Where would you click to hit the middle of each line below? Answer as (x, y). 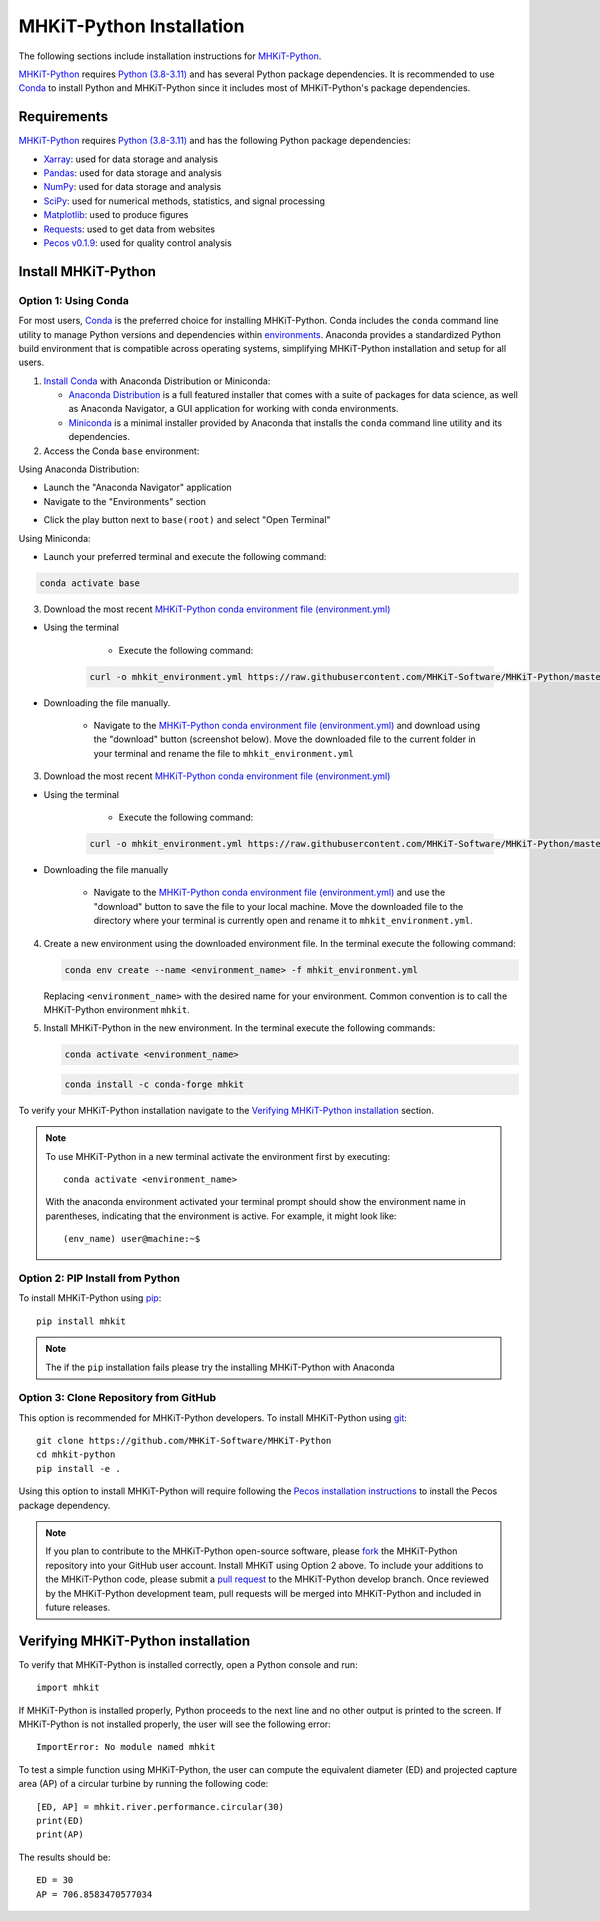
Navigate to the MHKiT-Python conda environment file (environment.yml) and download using (286, 726)
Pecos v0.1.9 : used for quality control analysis (137, 242)
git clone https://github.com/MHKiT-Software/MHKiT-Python (184, 1441)
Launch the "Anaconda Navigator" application (137, 487)
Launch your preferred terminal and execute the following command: (185, 556)
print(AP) (60, 1834)
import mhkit (68, 1688)
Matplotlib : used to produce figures (116, 215)
